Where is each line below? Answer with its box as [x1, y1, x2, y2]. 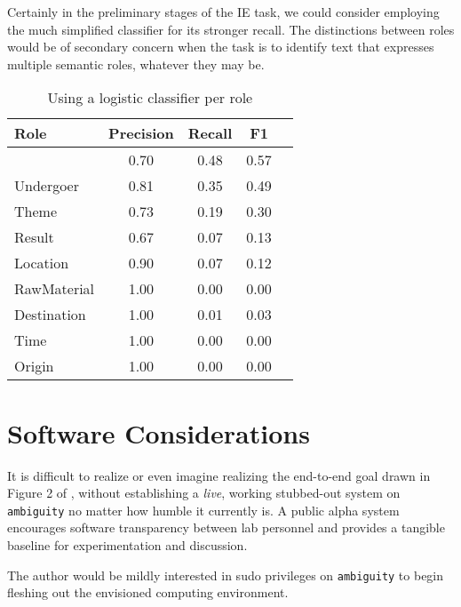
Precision [108, 123, 174, 144]
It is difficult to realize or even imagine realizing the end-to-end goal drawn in [7, 466, 431, 484]
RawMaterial [14, 278, 95, 300]
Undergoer [14, 175, 79, 196]
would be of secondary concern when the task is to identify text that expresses [7, 37, 434, 56]
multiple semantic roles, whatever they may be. [7, 54, 265, 73]
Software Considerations [7, 414, 310, 451]
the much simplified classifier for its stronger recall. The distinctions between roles [7, 20, 455, 38]
